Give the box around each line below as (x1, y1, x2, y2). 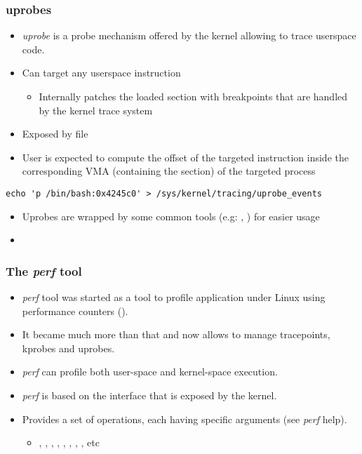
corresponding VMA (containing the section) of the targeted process (22, 163, 316, 178)
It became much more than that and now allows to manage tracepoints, (22, 327, 330, 342)
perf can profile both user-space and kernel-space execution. (22, 364, 278, 379)
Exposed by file (22, 126, 88, 141)
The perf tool (6, 262, 82, 279)
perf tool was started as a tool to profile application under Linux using (22, 290, 326, 305)
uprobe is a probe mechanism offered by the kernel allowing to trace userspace (22, 28, 356, 43)
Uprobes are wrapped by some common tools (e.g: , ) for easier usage (22, 208, 320, 223)
